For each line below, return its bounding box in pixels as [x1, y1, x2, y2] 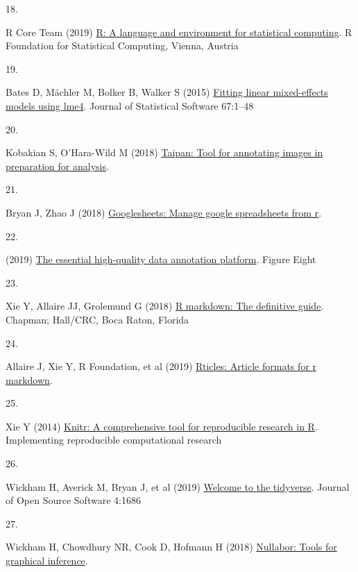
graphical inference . [6, 553, 88, 568]
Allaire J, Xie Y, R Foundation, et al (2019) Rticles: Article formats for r [6, 359, 316, 373]
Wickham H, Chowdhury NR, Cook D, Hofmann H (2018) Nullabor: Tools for [6, 539, 337, 554]
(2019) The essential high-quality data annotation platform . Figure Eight [6, 252, 316, 267]
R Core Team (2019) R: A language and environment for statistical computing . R [6, 24, 352, 39]
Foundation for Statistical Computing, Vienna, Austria [6, 38, 239, 53]
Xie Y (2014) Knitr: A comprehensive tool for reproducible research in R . [6, 419, 318, 433]
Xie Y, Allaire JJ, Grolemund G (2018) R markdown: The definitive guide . [6, 298, 324, 313]
